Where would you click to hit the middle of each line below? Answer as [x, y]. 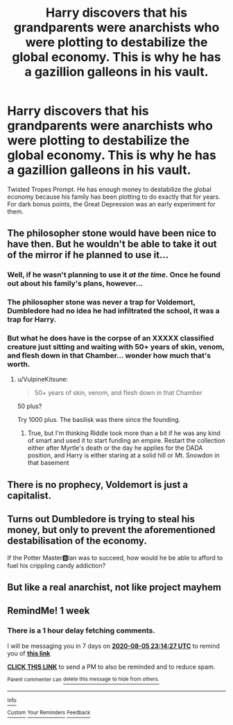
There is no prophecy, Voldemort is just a [98, 484]
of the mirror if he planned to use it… [88, 255]
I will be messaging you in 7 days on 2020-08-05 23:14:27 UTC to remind [114, 646]
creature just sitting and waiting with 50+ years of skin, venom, [116, 347]
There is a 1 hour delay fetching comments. [81, 630]
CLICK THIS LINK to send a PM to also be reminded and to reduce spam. [111, 667]
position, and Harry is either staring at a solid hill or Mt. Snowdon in [123, 455]
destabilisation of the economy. [77, 541]
